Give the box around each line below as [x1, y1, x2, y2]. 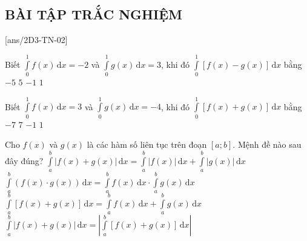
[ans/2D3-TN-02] [5, 33, 68, 46]
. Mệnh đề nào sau [233, 138, 302, 151]
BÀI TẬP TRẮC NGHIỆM [5, 5, 182, 24]
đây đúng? [5, 154, 44, 167]
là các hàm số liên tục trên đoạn [87, 138, 207, 151]
